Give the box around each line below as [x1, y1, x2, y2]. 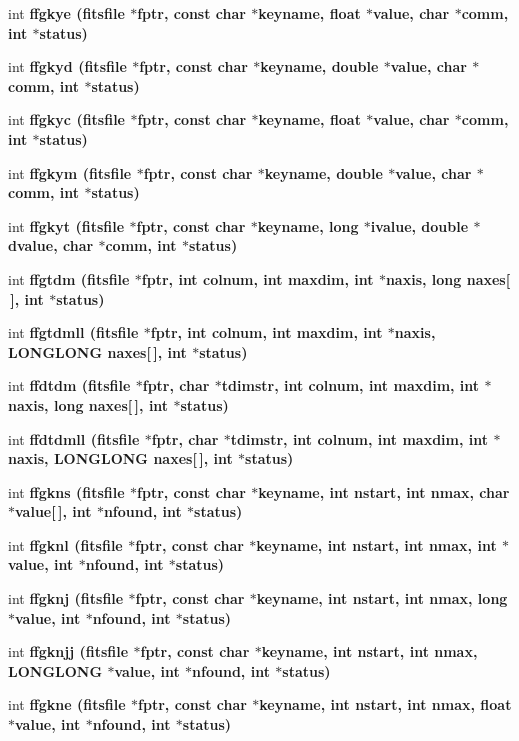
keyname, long [257, 215, 359, 236]
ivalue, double [370, 215, 469, 236]
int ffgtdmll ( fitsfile [8, 322, 139, 343]
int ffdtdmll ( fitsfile [8, 428, 140, 449]
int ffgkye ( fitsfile [8, 3, 125, 23]
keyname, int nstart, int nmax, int [256, 534, 497, 555]
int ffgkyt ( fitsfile [8, 215, 125, 236]
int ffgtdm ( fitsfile [8, 268, 130, 289]
